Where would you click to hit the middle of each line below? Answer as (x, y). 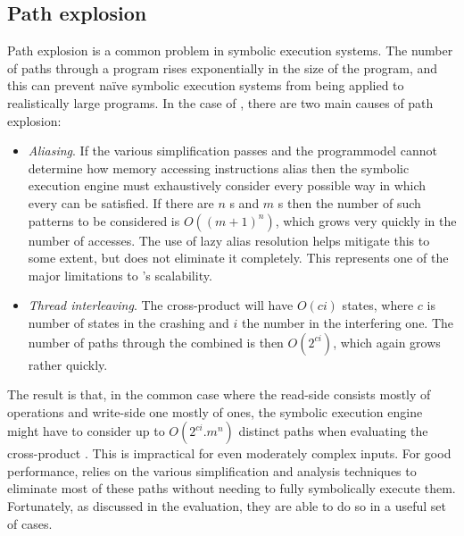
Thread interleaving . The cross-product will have (161, 305)
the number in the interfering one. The (348, 322)
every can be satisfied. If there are (121, 202)
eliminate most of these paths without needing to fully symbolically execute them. (232, 488)
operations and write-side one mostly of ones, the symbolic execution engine (215, 411)
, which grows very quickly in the (366, 220)
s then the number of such (349, 202)
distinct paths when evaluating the (333, 431)
